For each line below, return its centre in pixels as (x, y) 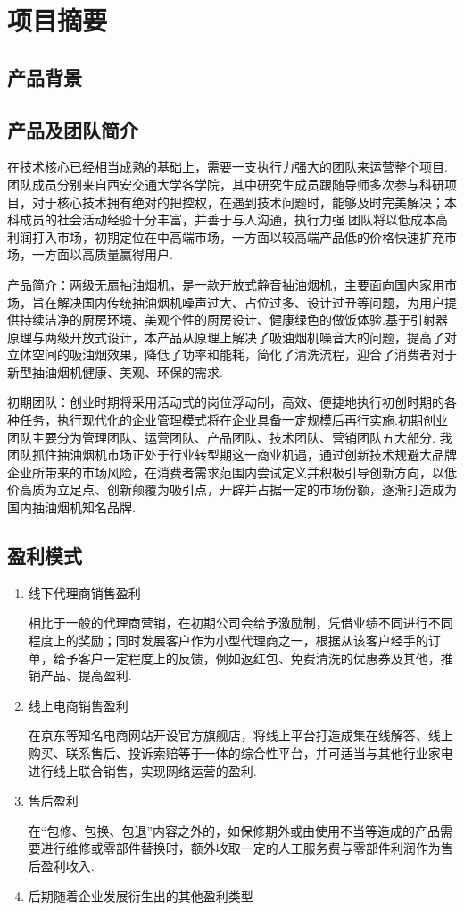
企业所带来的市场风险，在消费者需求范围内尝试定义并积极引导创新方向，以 (226, 472)
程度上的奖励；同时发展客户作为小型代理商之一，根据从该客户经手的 (228, 641)
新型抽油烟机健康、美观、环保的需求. (115, 371)
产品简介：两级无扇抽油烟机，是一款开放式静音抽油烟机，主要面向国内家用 (226, 284)
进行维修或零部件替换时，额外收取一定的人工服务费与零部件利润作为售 (247, 848)
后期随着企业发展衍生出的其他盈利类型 (141, 895)
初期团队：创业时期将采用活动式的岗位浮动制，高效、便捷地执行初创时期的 (226, 402)
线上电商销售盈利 (78, 705)
